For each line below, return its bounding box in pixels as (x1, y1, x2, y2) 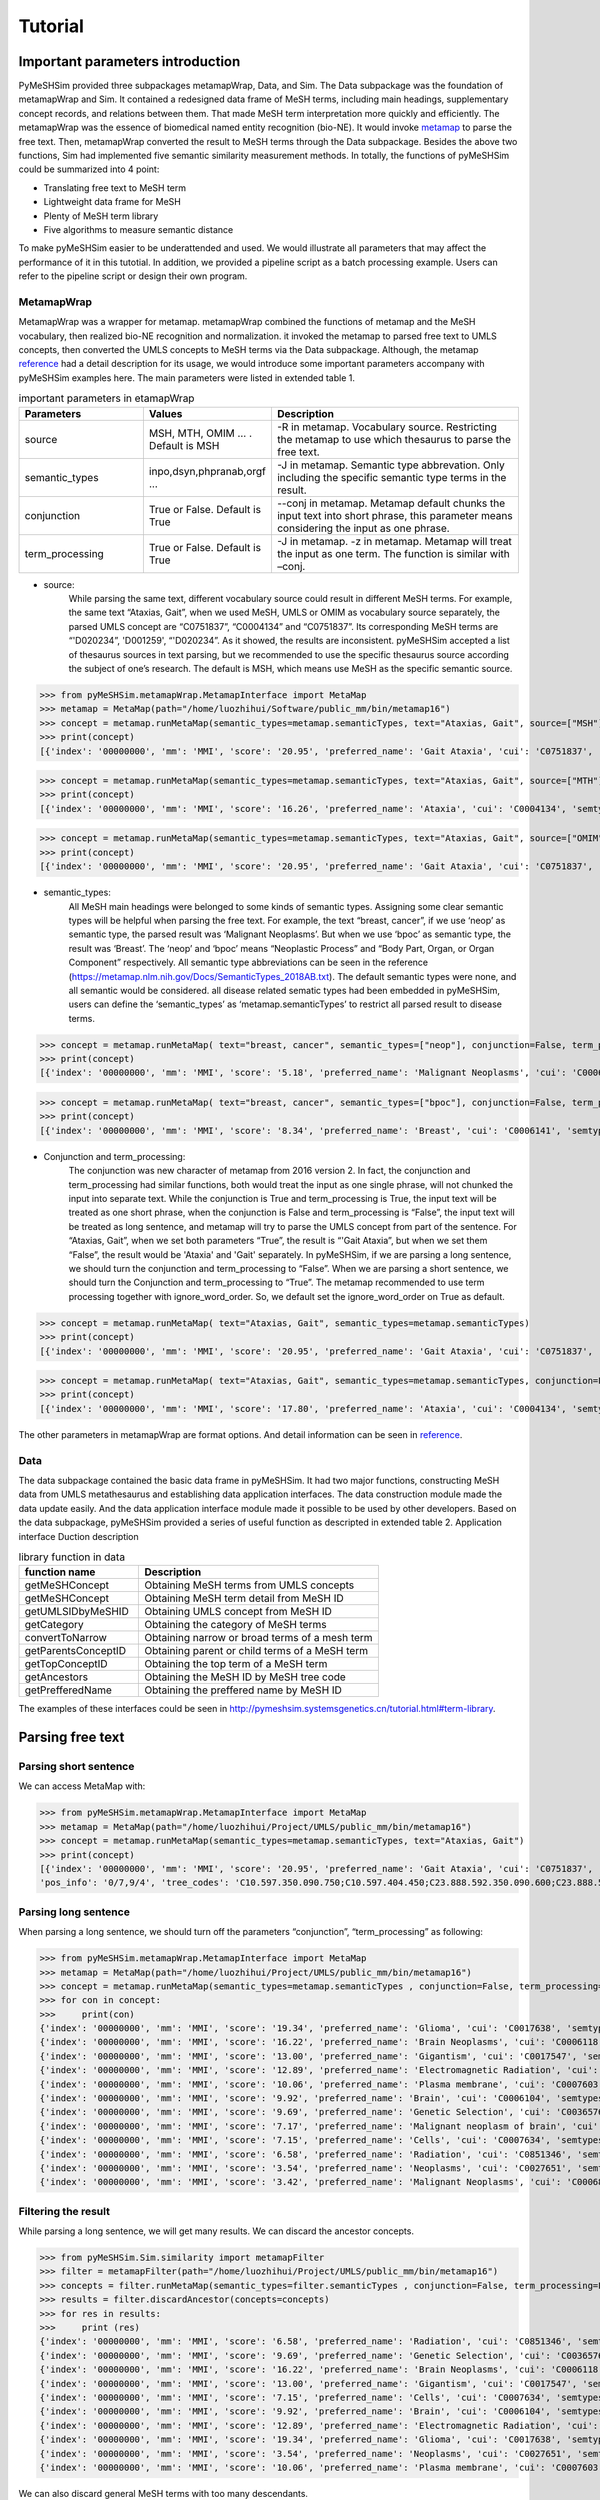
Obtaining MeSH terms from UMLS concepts (144, 1578, 355, 1592)
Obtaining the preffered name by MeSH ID (144, 1683, 342, 1697)
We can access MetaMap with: (18, 1780, 146, 1792)
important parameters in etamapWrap (18, 391, 195, 405)
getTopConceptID (24, 1657, 109, 1671)
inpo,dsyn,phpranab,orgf (148, 464, 267, 478)
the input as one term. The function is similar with (276, 546, 510, 560)
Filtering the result (18, 2204, 110, 2218)
